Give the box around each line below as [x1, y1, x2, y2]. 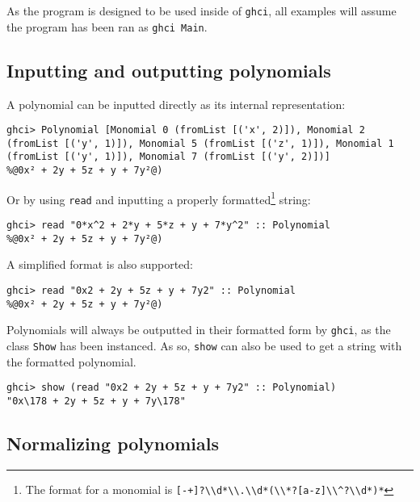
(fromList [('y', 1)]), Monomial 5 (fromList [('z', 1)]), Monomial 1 [6, 137, 394, 149]
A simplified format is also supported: [6, 256, 194, 273]
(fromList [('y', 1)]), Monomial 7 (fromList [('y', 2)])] [6, 151, 330, 163]
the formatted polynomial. [6, 353, 136, 370]
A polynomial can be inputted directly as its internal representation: [6, 95, 346, 112]
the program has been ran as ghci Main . [6, 18, 208, 35]
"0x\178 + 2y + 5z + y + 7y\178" [6, 395, 186, 407]
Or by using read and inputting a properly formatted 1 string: [6, 188, 311, 207]
